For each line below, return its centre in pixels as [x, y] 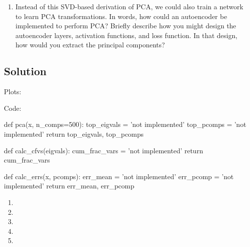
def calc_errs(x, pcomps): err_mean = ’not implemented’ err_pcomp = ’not [119, 176]
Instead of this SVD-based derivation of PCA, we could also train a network [129, 6]
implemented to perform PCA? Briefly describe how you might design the [126, 26]
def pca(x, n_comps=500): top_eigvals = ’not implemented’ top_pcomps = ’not [125, 124]
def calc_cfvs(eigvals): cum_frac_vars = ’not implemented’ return [104, 150]
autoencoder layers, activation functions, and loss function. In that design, [126, 35]
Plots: [13, 92]
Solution [25, 71]
